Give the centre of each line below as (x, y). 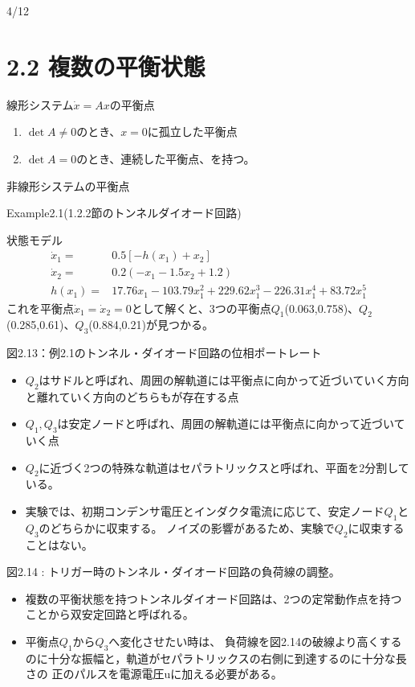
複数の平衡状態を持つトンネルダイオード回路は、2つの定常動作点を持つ (214, 598)
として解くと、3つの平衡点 (201, 308)
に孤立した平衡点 (192, 132)
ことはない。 (59, 544)
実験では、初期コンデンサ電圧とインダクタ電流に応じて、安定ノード (205, 510)
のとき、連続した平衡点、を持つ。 (166, 158)
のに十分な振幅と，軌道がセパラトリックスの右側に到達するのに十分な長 (216, 658)
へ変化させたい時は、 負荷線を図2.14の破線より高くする (255, 641)
